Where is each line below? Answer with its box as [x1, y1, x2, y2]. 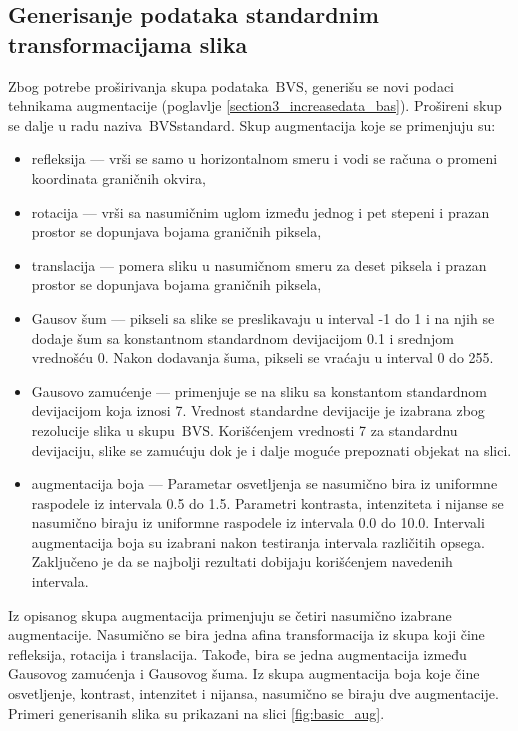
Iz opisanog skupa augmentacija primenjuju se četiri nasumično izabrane [8, 604, 452, 625]
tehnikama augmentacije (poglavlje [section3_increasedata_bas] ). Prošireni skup [8, 95, 502, 116]
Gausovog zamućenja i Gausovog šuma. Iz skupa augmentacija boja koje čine [8, 663, 480, 684]
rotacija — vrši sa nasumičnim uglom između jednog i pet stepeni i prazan [31, 201, 490, 222]
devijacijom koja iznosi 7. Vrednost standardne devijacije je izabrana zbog [31, 400, 485, 421]
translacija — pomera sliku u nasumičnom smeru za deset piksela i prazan [31, 254, 487, 275]
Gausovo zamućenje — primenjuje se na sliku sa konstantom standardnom [31, 380, 488, 401]
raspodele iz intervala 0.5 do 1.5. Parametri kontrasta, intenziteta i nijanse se [31, 492, 504, 513]
